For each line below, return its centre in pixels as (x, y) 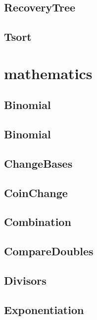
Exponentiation (44, 309)
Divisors (25, 280)
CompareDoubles (49, 251)
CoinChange (36, 192)
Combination (38, 222)
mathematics (48, 73)
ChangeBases (38, 163)
